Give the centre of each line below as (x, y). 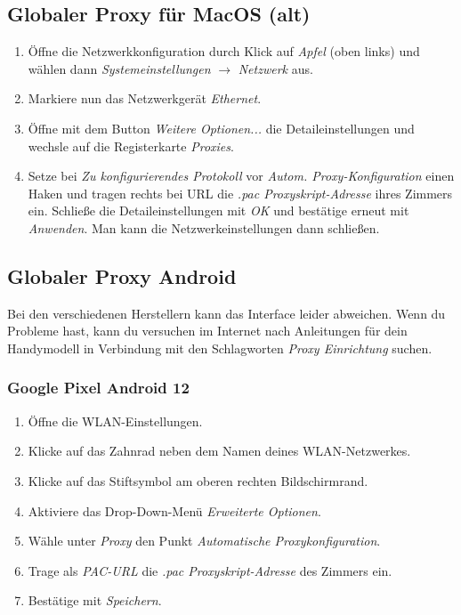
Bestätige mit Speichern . (95, 600)
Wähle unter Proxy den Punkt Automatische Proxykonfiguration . (204, 541)
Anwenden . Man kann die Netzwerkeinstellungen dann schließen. (204, 227)
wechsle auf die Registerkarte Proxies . (131, 146)
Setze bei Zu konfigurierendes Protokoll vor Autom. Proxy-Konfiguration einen (241, 176)
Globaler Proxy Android (122, 275)
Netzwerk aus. (275, 68)
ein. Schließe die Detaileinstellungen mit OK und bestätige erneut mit (218, 210)
